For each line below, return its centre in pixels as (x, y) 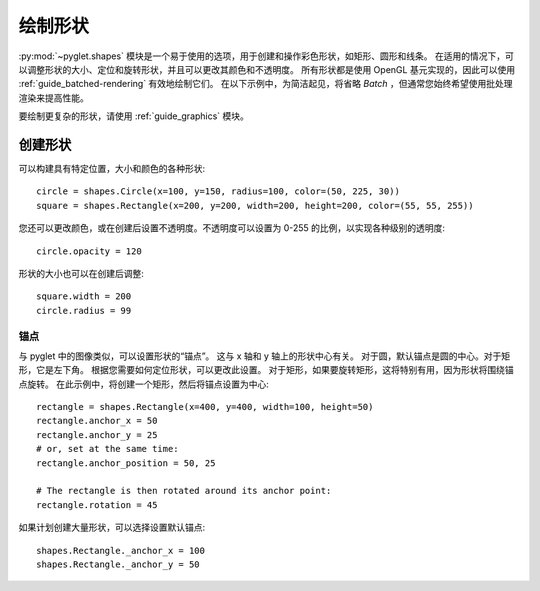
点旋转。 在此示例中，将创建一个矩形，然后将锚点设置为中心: (143, 384)
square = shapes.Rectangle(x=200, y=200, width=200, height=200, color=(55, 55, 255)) (255, 205)
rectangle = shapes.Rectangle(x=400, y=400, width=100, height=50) (205, 407)
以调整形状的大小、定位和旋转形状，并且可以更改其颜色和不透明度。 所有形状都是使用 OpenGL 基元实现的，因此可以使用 (266, 69)
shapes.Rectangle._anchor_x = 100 (120, 550)
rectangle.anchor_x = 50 (97, 421)
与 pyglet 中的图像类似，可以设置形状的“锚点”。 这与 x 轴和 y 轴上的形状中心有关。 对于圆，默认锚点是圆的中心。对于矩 (264, 356)
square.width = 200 (84, 296)
